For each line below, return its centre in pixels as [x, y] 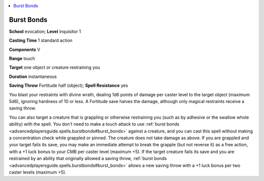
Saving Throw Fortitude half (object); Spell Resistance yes [68, 85]
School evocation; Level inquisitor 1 [45, 31]
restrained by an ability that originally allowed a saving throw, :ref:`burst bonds [88, 158]
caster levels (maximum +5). [38, 172]
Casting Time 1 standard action [41, 40]
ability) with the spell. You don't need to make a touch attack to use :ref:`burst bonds [94, 124]
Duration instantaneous [33, 77]
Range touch [22, 58]
